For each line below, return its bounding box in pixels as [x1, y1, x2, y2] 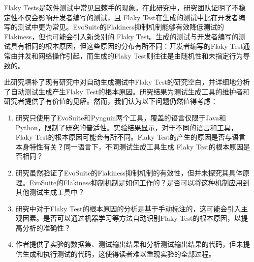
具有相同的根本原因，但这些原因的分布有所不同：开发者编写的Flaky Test [10, 41, 243, 51]
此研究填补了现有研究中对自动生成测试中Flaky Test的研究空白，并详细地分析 [4, 77, 250, 87]
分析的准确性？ [22, 222, 71, 233]
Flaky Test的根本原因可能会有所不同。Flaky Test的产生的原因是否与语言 [15, 132, 246, 142]
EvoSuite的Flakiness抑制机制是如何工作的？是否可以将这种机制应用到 [29, 177, 250, 187]
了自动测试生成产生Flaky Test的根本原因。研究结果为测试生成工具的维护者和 [4, 86, 250, 96]
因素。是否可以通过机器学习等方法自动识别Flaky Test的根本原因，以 [22, 213, 241, 223]
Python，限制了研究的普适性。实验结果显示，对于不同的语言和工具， [15, 122, 238, 132]
